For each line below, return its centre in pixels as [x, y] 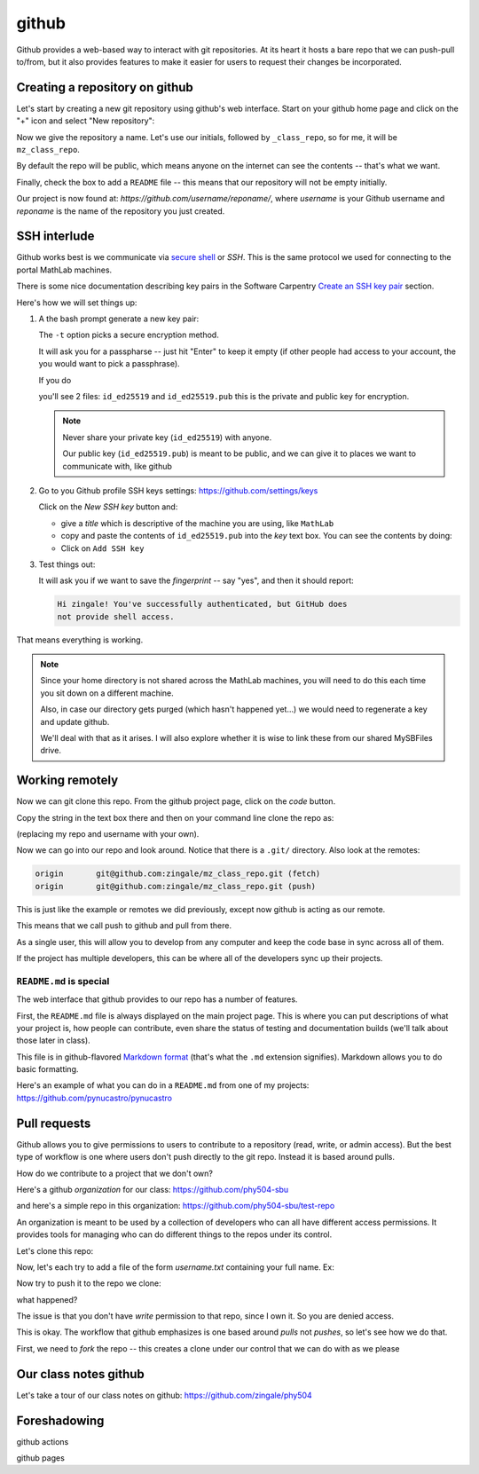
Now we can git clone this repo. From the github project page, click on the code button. [176, 801]
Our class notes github [81, 1374]
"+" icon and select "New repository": [86, 121]
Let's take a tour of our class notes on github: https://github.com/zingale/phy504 [164, 1395]
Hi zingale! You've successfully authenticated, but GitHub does [202, 604]
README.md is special [63, 981]
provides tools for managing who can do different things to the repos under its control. [174, 1234]
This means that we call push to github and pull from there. [124, 926]
